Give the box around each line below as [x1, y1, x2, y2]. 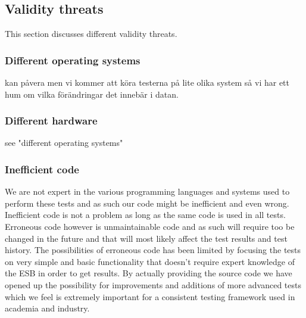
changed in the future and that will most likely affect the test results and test [5, 232, 288, 244]
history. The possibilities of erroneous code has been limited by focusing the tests [5, 244, 301, 256]
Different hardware [5, 113, 98, 128]
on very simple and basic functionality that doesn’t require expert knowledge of [5, 255, 295, 267]
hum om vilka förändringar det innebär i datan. [5, 88, 179, 100]
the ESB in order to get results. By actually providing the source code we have [5, 267, 292, 279]
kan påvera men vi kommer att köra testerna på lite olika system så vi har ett [5, 76, 290, 89]
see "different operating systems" [5, 136, 123, 149]
